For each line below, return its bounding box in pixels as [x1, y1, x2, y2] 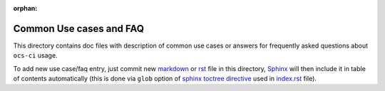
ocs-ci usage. [13, 51, 58, 60]
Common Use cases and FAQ [13, 22, 145, 35]
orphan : [13, 4, 38, 12]
